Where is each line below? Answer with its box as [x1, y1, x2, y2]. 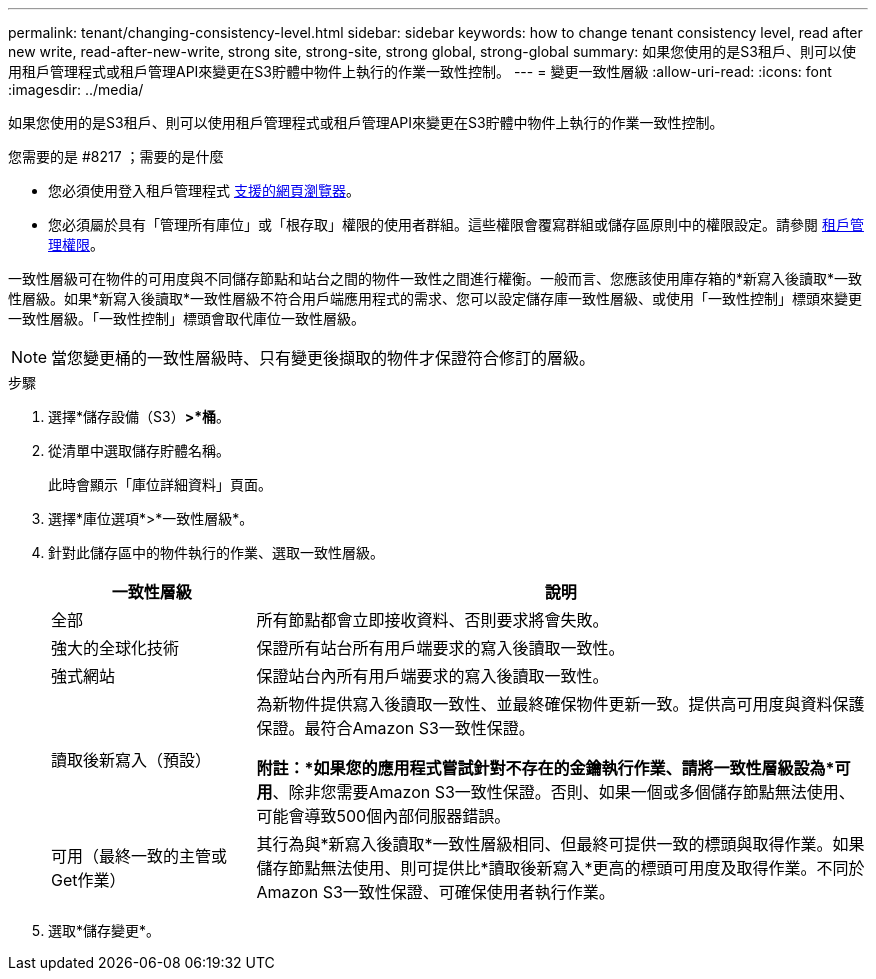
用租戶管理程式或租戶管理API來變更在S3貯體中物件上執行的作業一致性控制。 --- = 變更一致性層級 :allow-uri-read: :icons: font [8, 63, 832, 80]
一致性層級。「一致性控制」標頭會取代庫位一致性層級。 [8, 310, 365, 327]
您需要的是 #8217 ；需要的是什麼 [8, 148, 224, 165]
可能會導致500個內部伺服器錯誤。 [256, 806, 511, 826]
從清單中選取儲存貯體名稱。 [48, 442, 230, 459]
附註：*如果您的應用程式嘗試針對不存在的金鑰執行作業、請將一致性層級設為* [256, 758, 835, 778]
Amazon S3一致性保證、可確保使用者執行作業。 [256, 882, 615, 902]
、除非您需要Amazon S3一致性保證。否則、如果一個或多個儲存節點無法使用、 [272, 782, 855, 802]
